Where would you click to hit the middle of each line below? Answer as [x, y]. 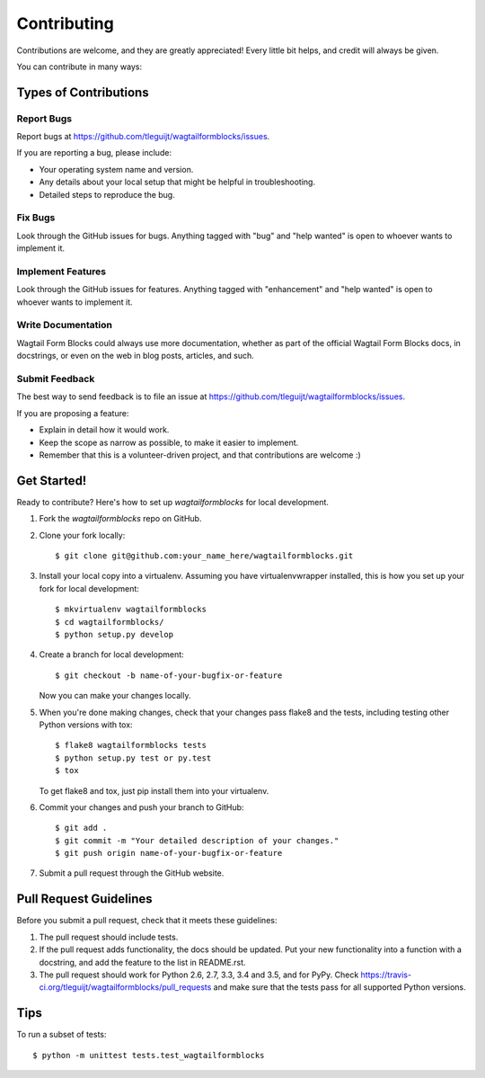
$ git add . [81, 828]
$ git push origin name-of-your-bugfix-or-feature [169, 853]
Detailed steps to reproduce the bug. [107, 194]
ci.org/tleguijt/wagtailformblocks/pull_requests [125, 987]
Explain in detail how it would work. [104, 430]
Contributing [65, 23]
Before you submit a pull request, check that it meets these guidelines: [147, 921]
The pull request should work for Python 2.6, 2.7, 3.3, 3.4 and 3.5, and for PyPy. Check [199, 975]
